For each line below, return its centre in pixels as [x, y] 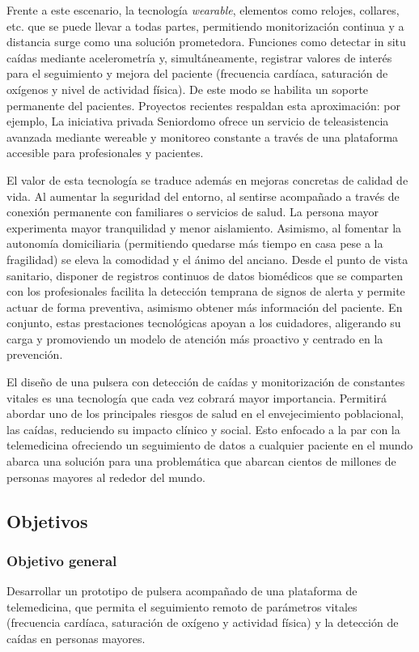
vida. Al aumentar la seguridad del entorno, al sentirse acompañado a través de [203, 196]
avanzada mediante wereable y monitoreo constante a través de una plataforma [203, 136]
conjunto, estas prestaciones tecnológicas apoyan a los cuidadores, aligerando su [204, 323]
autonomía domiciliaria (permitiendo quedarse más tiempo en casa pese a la [195, 243]
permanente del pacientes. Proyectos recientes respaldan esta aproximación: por [203, 105]
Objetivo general [62, 560]
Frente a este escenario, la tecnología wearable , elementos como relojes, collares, [203, 10]
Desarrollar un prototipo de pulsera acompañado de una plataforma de [182, 591]
